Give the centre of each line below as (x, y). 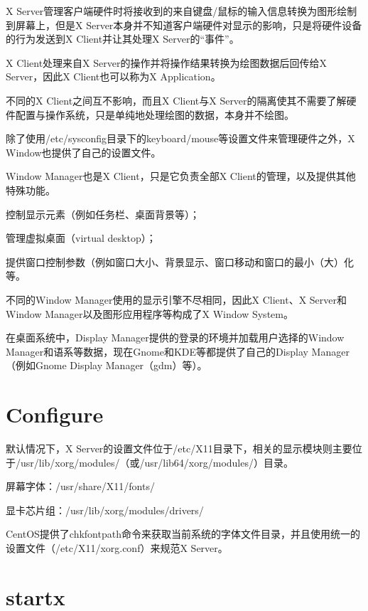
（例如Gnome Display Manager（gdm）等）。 (107, 365)
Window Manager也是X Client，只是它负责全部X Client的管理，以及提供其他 (181, 176)
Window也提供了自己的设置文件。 (83, 152)
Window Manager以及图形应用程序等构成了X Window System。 (150, 313)
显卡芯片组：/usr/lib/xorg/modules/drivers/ (105, 510)
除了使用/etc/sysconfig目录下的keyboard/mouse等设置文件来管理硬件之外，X (180, 138)
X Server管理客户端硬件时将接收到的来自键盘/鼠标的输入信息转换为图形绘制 (182, 11)
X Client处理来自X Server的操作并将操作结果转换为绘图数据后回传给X (166, 62)
